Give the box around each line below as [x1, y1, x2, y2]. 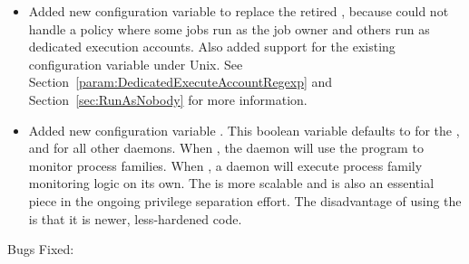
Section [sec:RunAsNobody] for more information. [28, 90, 308, 108]
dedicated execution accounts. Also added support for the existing [28, 37, 396, 56]
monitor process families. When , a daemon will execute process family [28, 156, 423, 174]
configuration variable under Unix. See [28, 54, 243, 73]
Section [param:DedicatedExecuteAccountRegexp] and [28, 72, 333, 91]
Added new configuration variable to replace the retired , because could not [28, 2, 449, 20]
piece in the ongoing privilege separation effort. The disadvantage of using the [28, 191, 462, 210]
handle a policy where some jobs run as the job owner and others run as [28, 19, 430, 38]
